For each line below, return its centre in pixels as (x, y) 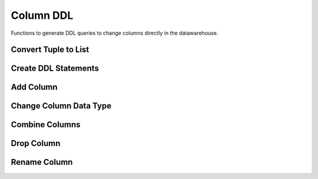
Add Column (34, 87)
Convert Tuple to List (50, 50)
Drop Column (36, 143)
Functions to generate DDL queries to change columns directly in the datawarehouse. (115, 33)
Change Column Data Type (61, 106)
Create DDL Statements (55, 69)
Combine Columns (46, 125)
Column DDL (42, 15)
